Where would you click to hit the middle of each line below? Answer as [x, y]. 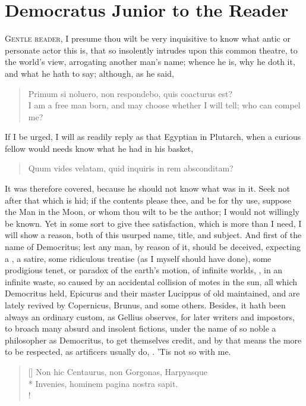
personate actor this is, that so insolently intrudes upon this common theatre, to [151, 50]
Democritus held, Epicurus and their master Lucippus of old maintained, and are [152, 293]
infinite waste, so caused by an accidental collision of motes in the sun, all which [151, 281]
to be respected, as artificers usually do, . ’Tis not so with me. [118, 352]
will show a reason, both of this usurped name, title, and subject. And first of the [153, 235]
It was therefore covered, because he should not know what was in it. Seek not [147, 188]
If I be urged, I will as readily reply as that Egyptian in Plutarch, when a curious [153, 137]
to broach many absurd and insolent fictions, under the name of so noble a [141, 328]
